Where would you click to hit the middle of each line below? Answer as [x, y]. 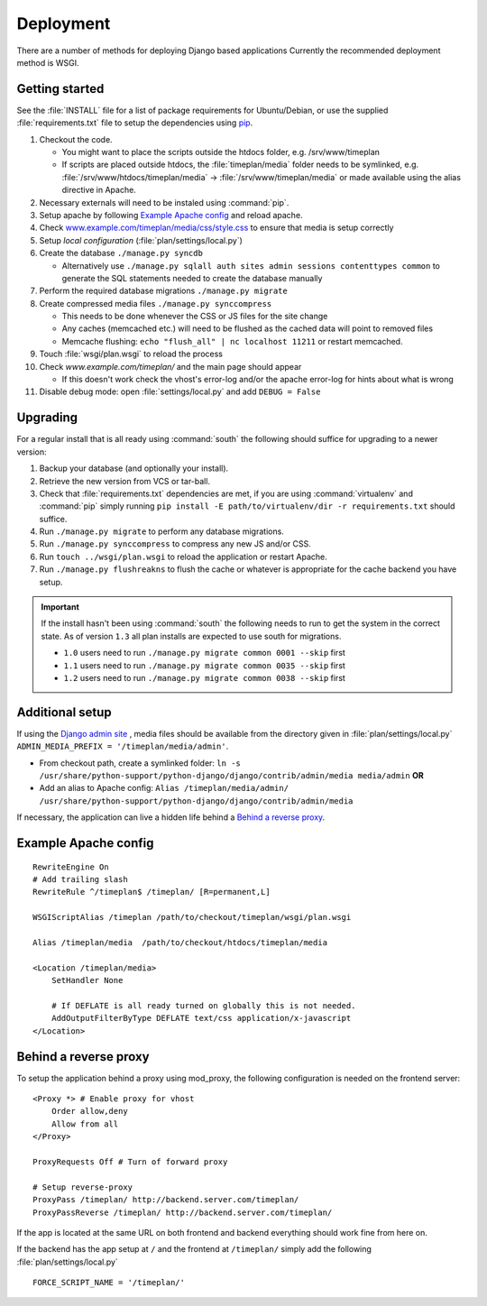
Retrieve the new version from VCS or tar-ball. [125, 481]
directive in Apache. [99, 190]
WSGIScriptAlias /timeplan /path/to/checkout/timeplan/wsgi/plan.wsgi [192, 917]
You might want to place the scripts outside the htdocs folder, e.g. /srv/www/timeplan [221, 152]
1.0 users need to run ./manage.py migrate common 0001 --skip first [205, 653]
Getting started [60, 89]
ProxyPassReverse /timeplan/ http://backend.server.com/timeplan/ [183, 1212]
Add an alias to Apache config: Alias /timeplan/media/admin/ [164, 788]
